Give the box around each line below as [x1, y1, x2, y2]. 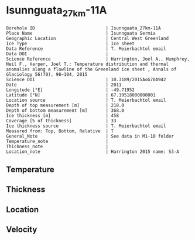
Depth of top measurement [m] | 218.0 [6, 102, 125, 108]
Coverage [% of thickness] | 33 [6, 118, 117, 124]
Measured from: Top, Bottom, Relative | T [6, 128, 114, 134]
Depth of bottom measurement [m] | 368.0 [6, 107, 125, 114]
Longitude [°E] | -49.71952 [6, 86, 135, 93]
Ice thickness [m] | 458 [6, 112, 119, 118]
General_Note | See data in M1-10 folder [6, 133, 175, 139]
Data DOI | [6, 51, 109, 56]
